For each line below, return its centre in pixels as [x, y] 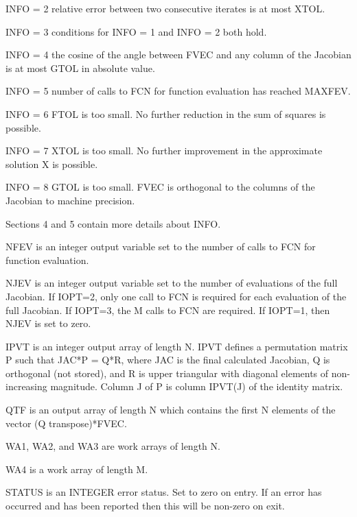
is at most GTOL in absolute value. [80, 68]
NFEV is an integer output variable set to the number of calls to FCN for [161, 247]
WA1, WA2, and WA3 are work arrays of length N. [113, 446]
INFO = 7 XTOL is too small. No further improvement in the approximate [164, 151]
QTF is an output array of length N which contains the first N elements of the [171, 410]
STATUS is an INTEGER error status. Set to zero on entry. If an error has [164, 492]
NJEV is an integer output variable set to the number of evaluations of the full [172, 283]
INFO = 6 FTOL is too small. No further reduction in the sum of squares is [166, 113]
